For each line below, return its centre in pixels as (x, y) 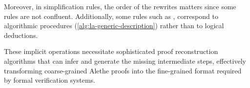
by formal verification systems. (50, 80)
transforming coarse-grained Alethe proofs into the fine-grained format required (123, 70)
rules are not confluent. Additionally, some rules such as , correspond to (111, 16)
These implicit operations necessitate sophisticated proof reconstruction (111, 51)
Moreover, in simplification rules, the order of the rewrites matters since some (120, 6)
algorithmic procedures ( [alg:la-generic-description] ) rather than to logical (114, 26)
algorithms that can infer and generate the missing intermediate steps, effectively (125, 61)
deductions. (21, 35)
